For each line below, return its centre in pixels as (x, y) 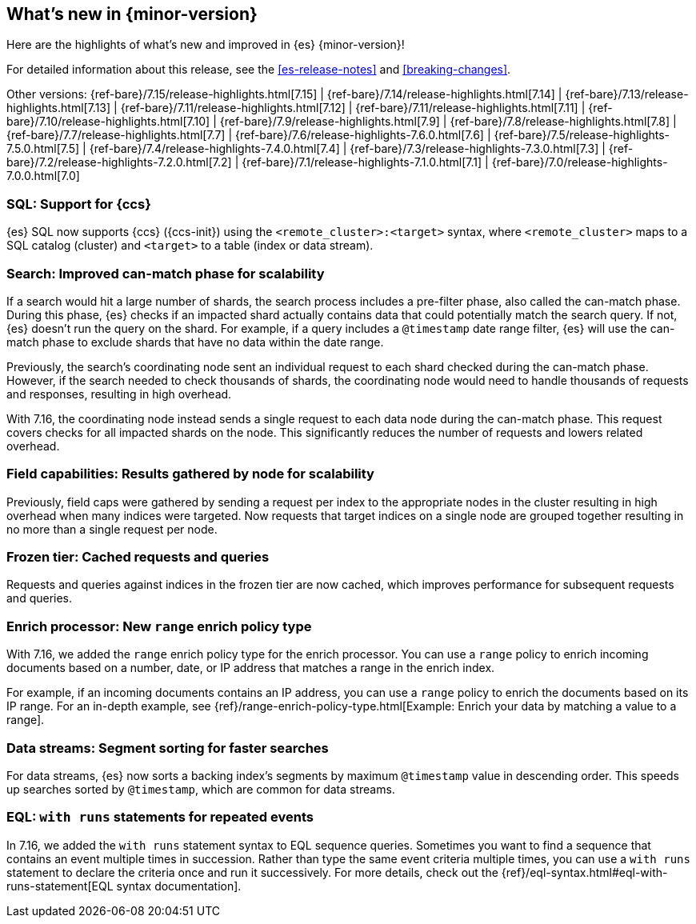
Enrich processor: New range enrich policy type (159, 626)
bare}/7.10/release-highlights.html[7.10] (108, 122)
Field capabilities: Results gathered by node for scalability (190, 474)
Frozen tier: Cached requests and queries (138, 557)
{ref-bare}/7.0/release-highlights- (580, 162)
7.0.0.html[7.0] (43, 176)
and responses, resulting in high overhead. (119, 394)
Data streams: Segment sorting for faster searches (168, 748)
